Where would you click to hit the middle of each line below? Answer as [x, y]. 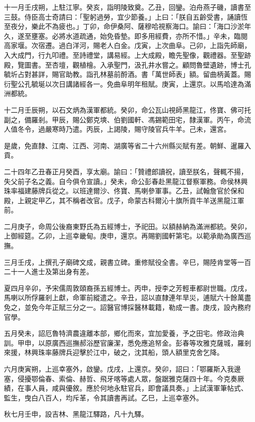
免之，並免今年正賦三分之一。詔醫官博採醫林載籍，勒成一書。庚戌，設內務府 [127, 307]
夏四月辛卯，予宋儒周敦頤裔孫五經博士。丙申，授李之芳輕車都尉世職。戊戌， [127, 288]
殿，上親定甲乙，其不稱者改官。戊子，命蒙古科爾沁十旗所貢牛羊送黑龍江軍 [124, 200]
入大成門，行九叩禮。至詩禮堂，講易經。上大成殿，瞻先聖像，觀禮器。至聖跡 [127, 55]
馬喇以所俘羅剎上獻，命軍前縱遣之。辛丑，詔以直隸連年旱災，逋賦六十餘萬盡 [127, 297]
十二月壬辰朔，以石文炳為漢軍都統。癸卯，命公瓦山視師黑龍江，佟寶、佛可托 [127, 109]
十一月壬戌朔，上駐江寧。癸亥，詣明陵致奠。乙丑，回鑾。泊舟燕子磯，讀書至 [127, 7]
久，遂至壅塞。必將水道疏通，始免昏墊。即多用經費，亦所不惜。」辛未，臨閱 [126, 35]
